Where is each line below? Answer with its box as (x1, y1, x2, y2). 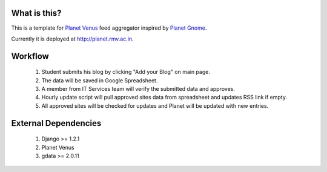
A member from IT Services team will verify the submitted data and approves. (41, 85, 236, 93)
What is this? (11, 8, 62, 18)
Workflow (11, 51, 50, 61)
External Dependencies (11, 118, 102, 128)
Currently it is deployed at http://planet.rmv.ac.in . (11, 35, 134, 42)
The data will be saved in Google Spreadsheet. (41, 76, 158, 84)
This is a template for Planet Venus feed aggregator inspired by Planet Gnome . (11, 24, 207, 31)
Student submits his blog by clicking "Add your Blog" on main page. (41, 68, 210, 76)
